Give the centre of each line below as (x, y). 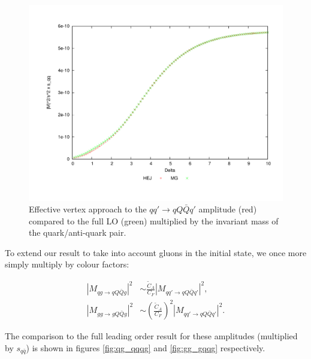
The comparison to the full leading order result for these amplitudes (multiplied (151, 336)
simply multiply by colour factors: (67, 264)
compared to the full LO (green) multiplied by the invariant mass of (154, 220)
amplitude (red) (228, 209)
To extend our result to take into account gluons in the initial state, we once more (156, 252)
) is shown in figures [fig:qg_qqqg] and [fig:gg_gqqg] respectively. (146, 347)
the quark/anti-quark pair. (78, 232)
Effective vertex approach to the (88, 209)
